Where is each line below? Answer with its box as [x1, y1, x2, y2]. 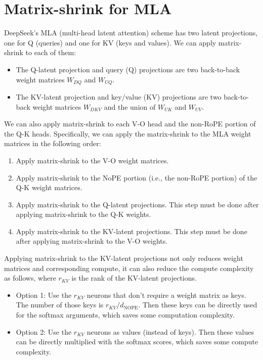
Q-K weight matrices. [16, 182, 82, 193]
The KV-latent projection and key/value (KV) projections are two [16, 91, 222, 102]
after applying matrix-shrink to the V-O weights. [16, 236, 168, 246]
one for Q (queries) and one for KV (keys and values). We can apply [4, 37, 216, 48]
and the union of [104, 101, 156, 112]
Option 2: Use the [16, 326, 72, 337]
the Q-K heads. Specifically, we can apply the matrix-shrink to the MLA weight [4, 128, 251, 139]
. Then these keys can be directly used [138, 299, 257, 310]
